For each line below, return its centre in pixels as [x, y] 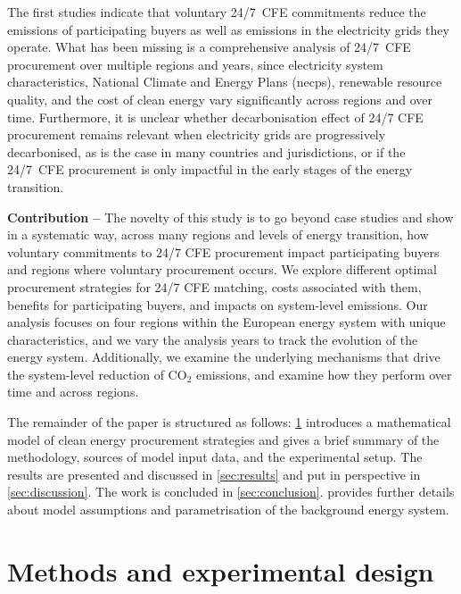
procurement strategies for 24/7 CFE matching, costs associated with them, [214, 286]
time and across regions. [73, 392]
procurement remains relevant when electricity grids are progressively [197, 134]
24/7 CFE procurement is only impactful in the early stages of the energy [210, 169]
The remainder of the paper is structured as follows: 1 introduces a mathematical [229, 422]
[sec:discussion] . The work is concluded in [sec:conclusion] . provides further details [231, 492]
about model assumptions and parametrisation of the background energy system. [228, 510]
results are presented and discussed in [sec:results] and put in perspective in [214, 474]
